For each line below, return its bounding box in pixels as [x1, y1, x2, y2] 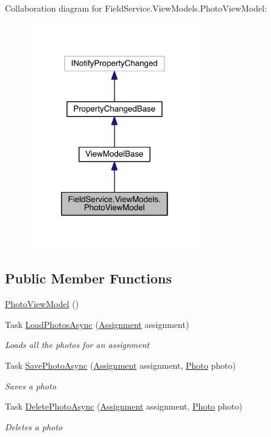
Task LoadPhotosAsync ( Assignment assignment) [5, 318, 189, 330]
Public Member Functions [5, 269, 172, 288]
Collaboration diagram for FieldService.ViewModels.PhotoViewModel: [5, 2, 267, 14]
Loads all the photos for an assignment [5, 338, 150, 351]
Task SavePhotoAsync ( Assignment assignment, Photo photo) [5, 358, 236, 371]
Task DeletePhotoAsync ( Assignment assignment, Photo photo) [5, 400, 242, 413]
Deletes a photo [5, 420, 63, 433]
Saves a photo [5, 379, 57, 392]
